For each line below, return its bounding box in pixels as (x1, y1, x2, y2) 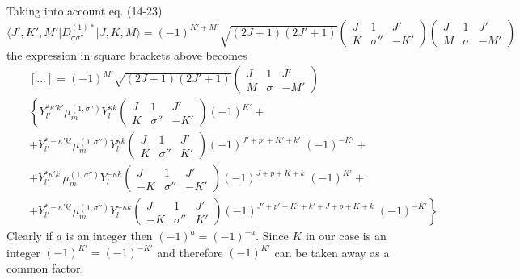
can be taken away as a (274, 244, 390, 260)
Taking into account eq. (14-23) (6, 2, 163, 19)
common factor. (6, 260, 84, 277)
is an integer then (66, 227, 153, 244)
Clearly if (6, 227, 53, 244)
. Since (256, 227, 289, 244)
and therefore (157, 244, 223, 260)
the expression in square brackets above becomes (6, 46, 247, 63)
